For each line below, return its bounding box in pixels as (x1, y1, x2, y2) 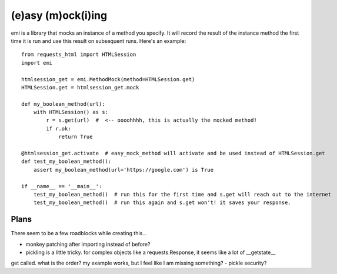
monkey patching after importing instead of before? (25, 240, 151, 248)
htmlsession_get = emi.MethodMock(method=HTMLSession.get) (21, 76, 195, 82)
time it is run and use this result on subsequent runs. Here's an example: (11, 37, 186, 44)
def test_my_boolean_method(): (21, 158, 112, 165)
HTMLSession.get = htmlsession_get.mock (21, 84, 139, 91)
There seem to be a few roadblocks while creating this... (11, 230, 147, 237)
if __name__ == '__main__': (21, 183, 102, 189)
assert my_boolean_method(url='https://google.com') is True (33, 166, 214, 173)
